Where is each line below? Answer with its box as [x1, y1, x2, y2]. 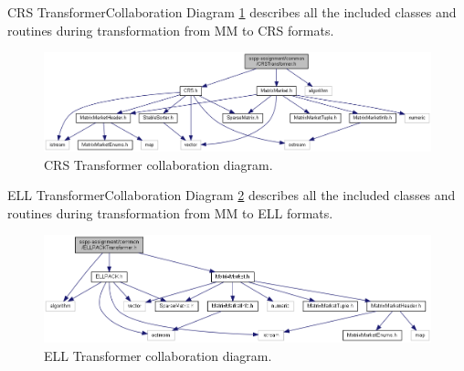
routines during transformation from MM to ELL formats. [7, 203, 333, 222]
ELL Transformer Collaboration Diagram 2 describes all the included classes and [7, 185, 456, 205]
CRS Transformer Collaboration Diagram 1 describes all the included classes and [7, 3, 457, 21]
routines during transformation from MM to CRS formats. [7, 20, 334, 39]
